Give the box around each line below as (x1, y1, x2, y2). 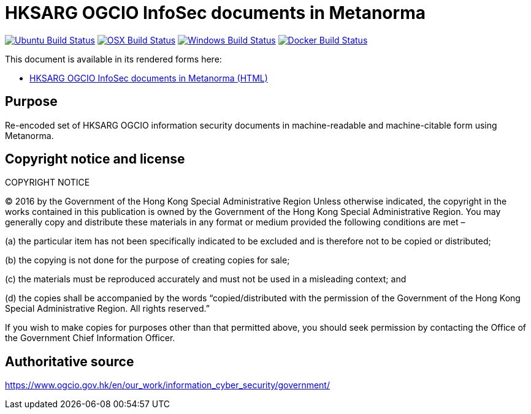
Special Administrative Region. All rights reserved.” (5, 303, 210, 314)
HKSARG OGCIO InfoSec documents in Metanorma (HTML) (29, 72, 268, 83)
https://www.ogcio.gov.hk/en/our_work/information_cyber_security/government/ (5, 380, 330, 391)
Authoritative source (5, 353, 134, 369)
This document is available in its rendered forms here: (5, 53, 222, 64)
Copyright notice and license (5, 151, 185, 167)
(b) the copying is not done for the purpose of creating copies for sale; (5, 255, 290, 266)
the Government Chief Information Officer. (5, 333, 175, 344)
